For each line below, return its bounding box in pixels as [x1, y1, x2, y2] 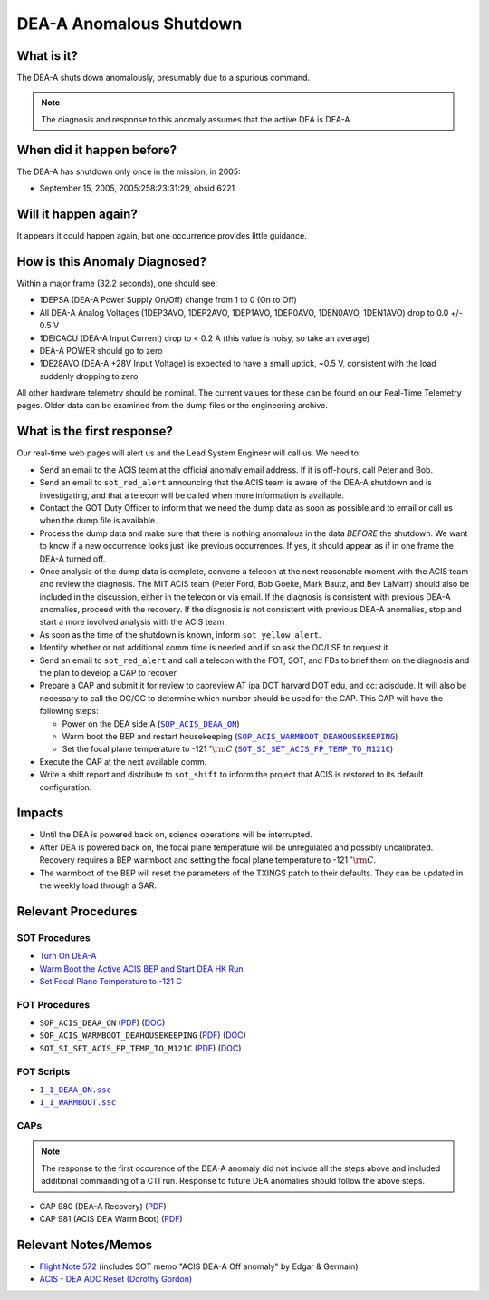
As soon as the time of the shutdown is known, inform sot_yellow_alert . [39, 629, 321, 640]
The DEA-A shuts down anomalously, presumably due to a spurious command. [16, 73, 311, 83]
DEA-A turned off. [39, 553, 106, 564]
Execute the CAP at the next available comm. [39, 756, 207, 767]
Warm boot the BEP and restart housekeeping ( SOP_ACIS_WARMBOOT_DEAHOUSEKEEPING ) [62, 730, 398, 741]
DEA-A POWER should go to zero [39, 345, 163, 356]
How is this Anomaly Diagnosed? [16, 254, 207, 269]
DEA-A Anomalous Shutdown [16, 14, 243, 34]
